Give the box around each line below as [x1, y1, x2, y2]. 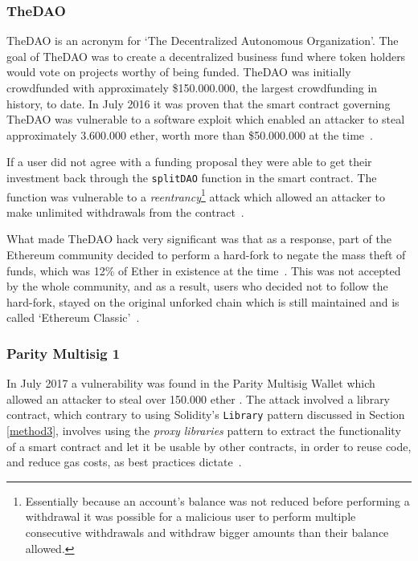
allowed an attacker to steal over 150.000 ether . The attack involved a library [6, 390, 391, 407]
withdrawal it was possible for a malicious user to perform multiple [25, 508, 356, 525]
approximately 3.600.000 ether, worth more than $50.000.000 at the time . [6, 126, 373, 143]
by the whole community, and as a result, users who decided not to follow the [6, 278, 388, 295]
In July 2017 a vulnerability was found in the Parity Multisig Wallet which [6, 375, 375, 392]
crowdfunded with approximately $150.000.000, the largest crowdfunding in [6, 79, 378, 96]
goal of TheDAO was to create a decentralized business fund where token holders [6, 47, 406, 64]
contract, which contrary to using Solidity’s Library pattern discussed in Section [6, 406, 405, 423]
